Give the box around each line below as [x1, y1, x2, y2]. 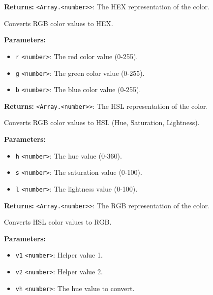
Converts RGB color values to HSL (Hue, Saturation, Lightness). [4, 117, 200, 128]
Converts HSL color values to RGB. [4, 217, 112, 227]
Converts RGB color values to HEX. [4, 18, 113, 28]
